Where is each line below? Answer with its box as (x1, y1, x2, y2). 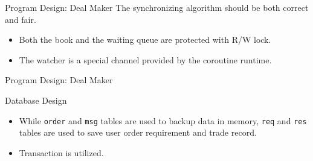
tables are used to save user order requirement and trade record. (19, 126, 257, 139)
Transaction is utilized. (19, 146, 104, 159)
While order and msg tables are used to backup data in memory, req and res (19, 114, 307, 127)
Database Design (5, 93, 67, 106)
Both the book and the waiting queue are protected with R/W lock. (19, 33, 271, 46)
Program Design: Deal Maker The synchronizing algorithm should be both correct (5, 1, 309, 13)
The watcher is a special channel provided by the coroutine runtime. (19, 53, 272, 66)
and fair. (5, 13, 36, 25)
